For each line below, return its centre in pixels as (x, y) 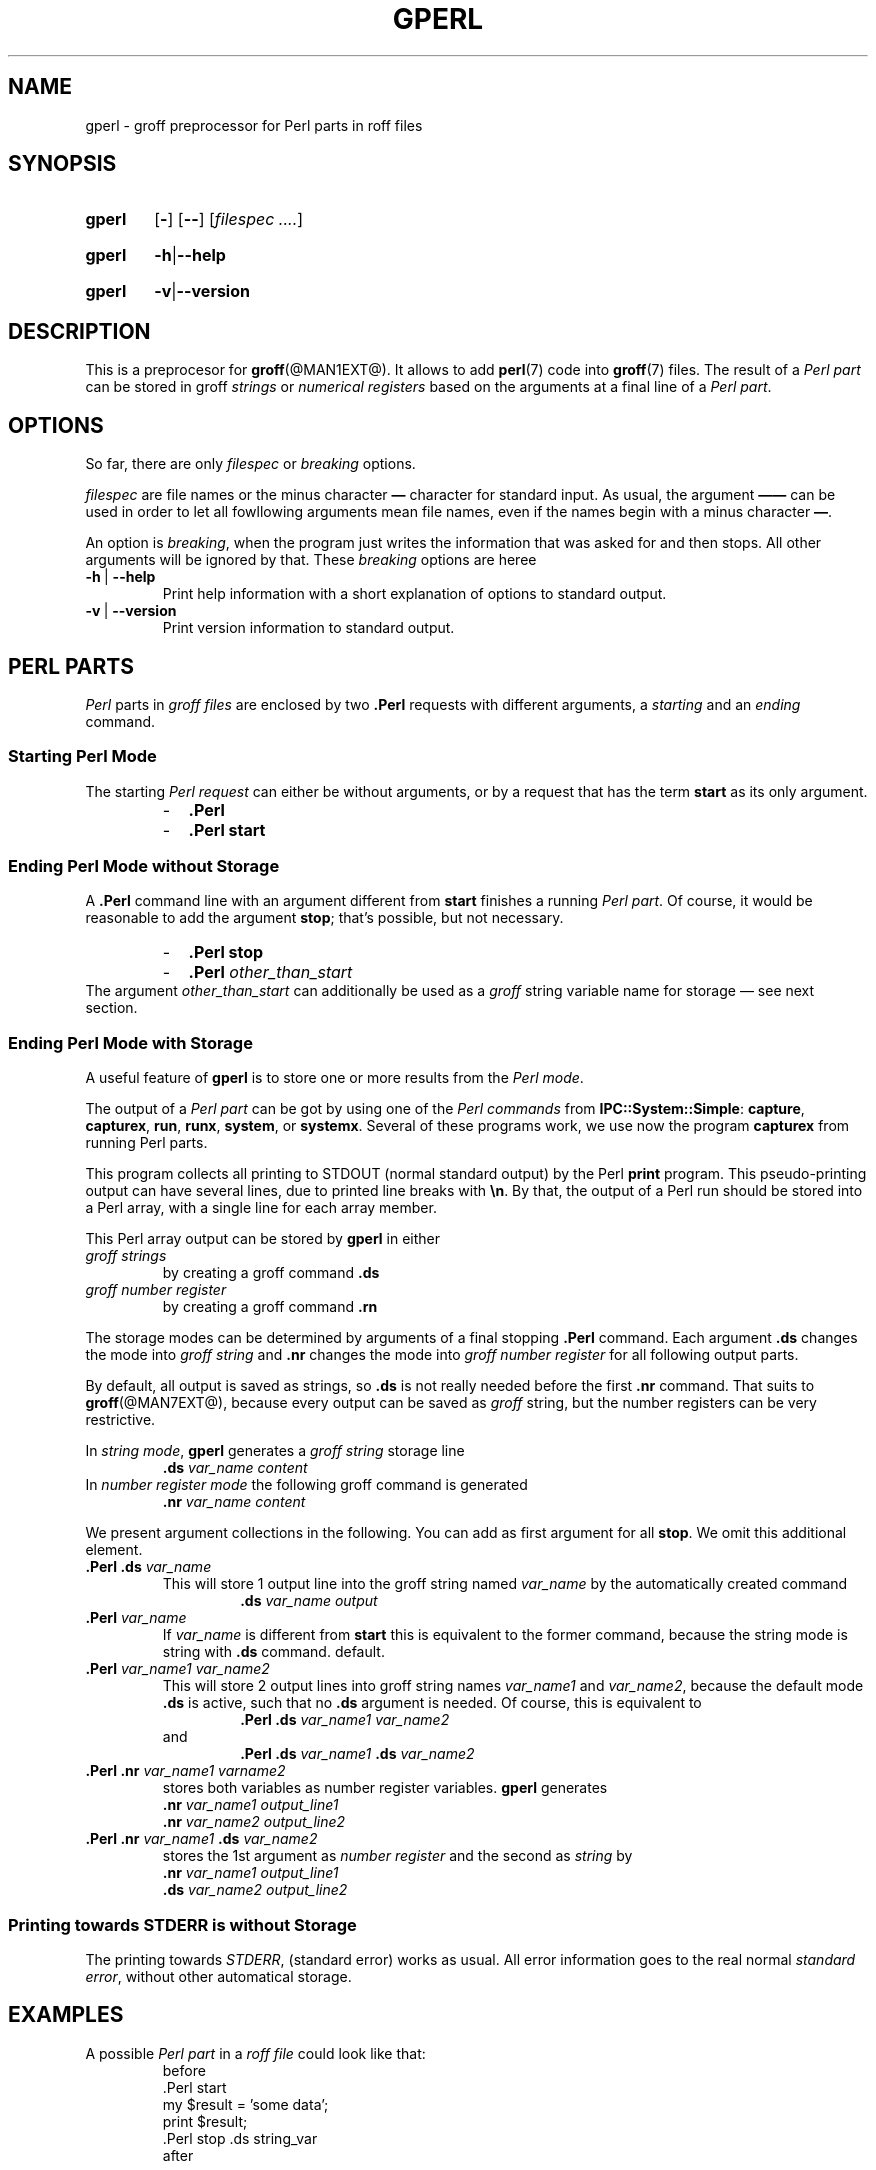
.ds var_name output (309, 1601)
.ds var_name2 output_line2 (255, 1890)
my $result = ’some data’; (245, 2104)
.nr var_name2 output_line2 (254, 1822)
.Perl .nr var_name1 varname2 (185, 1771)
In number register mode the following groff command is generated (306, 1485)
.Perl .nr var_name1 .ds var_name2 (201, 1839)
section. (111, 1008)
